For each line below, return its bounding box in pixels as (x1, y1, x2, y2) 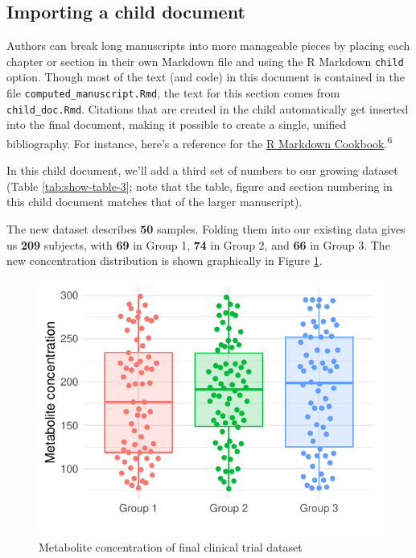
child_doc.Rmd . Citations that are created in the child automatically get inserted (6, 100, 409, 117)
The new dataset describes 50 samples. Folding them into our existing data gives (6, 220, 406, 237)
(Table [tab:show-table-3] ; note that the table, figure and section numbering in (6, 177, 393, 194)
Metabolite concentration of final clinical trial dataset (39, 539, 303, 556)
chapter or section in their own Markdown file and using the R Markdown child (6, 52, 404, 69)
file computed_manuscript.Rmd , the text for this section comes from (6, 85, 340, 101)
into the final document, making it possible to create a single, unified (6, 116, 347, 133)
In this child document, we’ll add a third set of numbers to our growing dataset (6, 162, 398, 179)
